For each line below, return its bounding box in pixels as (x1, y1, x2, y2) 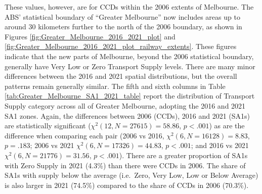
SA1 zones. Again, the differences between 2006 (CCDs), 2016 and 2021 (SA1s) (5, 110, 250, 121)
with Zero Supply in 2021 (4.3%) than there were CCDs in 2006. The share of (5, 160, 246, 170)
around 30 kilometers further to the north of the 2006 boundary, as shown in (5, 21, 242, 32)
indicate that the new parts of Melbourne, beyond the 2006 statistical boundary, (5, 51, 254, 61)
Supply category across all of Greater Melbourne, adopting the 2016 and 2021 (5, 100, 246, 111)
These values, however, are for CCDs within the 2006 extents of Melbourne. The (5, 2, 254, 12)
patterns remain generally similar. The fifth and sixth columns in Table (5, 80, 226, 91)
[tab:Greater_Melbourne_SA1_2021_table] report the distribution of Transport (5, 90, 255, 101)
